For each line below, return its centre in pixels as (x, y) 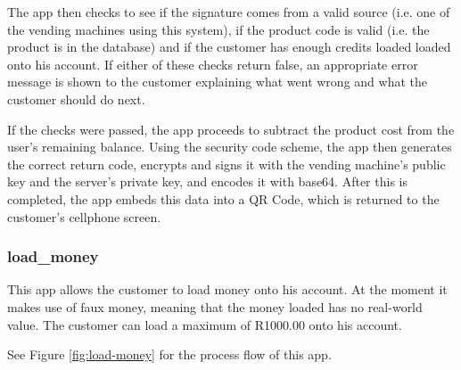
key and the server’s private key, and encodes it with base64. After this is (207, 181)
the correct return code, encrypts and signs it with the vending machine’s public (226, 164)
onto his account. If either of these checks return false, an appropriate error (213, 64)
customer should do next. (76, 99)
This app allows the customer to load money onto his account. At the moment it (227, 289)
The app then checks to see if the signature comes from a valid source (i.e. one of (229, 12)
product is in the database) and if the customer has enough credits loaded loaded (229, 47)
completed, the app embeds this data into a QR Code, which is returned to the (223, 198)
